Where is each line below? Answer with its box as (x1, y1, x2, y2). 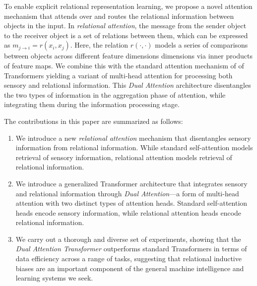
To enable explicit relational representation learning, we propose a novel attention (4, 1, 253, 11)
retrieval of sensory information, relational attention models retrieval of (15, 152, 232, 162)
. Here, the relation (70, 40, 128, 50)
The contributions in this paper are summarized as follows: (4, 115, 183, 126)
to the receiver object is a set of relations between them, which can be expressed (4, 30, 248, 40)
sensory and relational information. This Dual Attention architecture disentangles (4, 80, 251, 90)
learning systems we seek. (15, 273, 93, 283)
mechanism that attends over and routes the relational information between (4, 10, 234, 21)
